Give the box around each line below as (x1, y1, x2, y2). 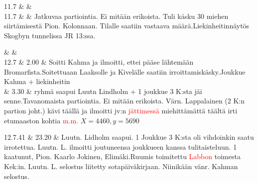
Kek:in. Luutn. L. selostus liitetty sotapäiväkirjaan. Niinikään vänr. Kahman (4, 161, 238, 171)
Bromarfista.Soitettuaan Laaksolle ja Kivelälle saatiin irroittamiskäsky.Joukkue (4, 66, 246, 77)
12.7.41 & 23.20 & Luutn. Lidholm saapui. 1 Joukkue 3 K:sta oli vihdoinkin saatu (4, 132, 254, 142)
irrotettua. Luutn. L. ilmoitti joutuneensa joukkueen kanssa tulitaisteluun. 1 (4, 141, 237, 152)
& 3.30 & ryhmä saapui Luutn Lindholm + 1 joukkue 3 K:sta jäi (4, 86, 202, 96)
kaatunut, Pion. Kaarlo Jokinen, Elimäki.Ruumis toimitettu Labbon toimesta (4, 151, 241, 162)
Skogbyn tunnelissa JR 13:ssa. (4, 30, 96, 40)
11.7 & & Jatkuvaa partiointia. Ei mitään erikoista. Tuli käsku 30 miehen (4, 10, 229, 21)
